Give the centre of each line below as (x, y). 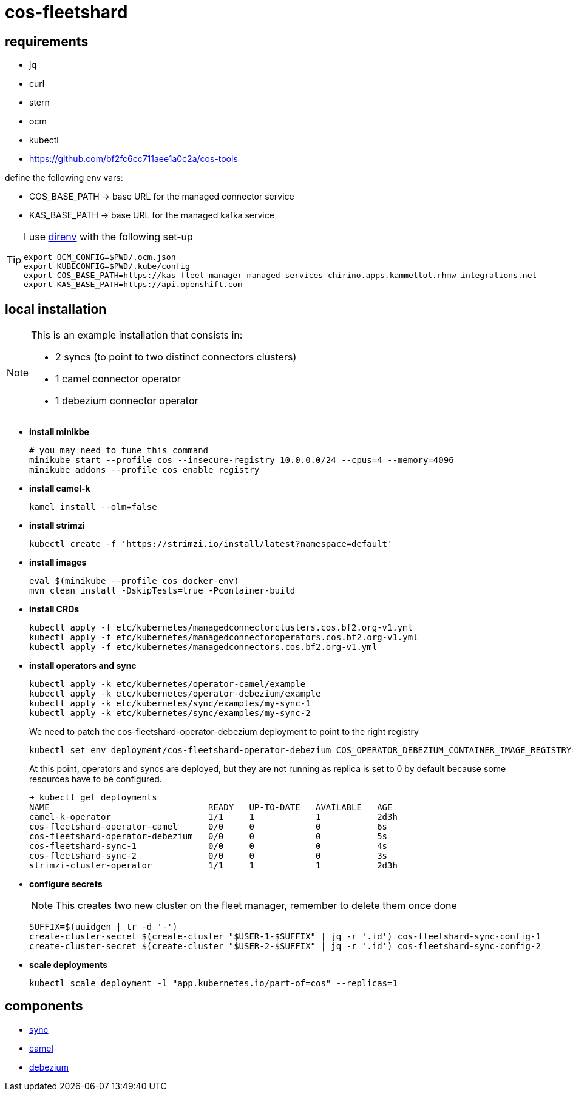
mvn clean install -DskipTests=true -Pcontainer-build (162, 591)
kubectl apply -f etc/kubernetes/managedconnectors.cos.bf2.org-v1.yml (203, 647)
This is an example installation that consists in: (137, 335)
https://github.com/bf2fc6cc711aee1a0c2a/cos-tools (134, 159)
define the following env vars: (64, 178)
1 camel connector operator (118, 379)
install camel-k (60, 489)
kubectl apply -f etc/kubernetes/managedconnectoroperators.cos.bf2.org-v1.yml (224, 638)
